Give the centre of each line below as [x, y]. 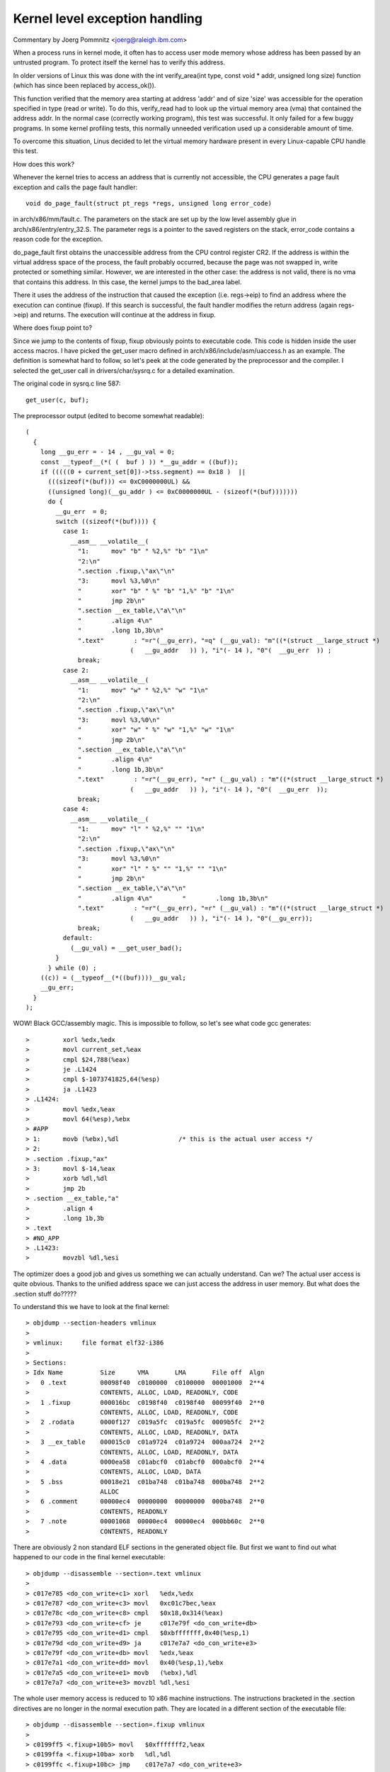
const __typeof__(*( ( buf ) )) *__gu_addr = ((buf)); [139, 462]
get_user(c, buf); [58, 400]
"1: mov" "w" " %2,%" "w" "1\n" [143, 690]
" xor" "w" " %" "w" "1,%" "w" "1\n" [156, 730]
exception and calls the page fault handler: [75, 187]
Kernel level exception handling [108, 18]
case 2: [76, 670]
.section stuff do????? [45, 1294]
